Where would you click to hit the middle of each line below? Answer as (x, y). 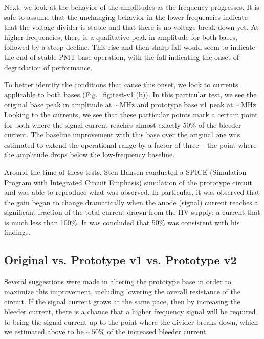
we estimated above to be (44, 332)
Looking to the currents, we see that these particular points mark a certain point (131, 114)
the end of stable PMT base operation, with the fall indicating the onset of (122, 57)
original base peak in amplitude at (58, 104)
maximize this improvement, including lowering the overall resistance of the (122, 291)
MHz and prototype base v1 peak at (176, 104)
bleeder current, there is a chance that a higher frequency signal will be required (130, 312)
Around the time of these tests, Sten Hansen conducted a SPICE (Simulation (125, 172)
